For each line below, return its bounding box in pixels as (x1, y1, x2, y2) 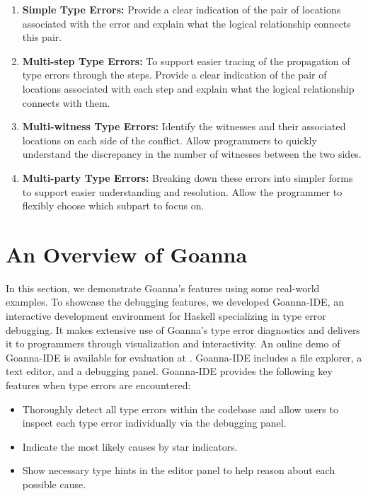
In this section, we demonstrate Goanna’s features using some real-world (6, 280, 320, 295)
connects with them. (22, 95, 110, 110)
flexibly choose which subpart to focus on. (22, 198, 205, 213)
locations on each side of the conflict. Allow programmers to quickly (22, 132, 317, 147)
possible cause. (22, 476, 86, 491)
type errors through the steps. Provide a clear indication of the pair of (22, 67, 327, 82)
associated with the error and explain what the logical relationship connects (22, 16, 351, 30)
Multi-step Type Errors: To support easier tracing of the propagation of (22, 53, 350, 68)
